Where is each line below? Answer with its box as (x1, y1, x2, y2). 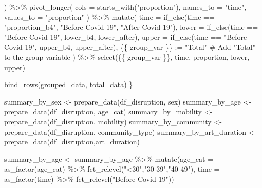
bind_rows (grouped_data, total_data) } (4, 79, 133, 90)
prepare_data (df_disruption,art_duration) (4, 136, 140, 147)
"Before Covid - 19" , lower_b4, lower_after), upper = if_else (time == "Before (4, 31, 247, 42)
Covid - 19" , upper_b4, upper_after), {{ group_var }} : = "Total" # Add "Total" (4, 41, 255, 52)
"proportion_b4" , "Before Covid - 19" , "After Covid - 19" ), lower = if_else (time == (4, 22, 258, 32)
